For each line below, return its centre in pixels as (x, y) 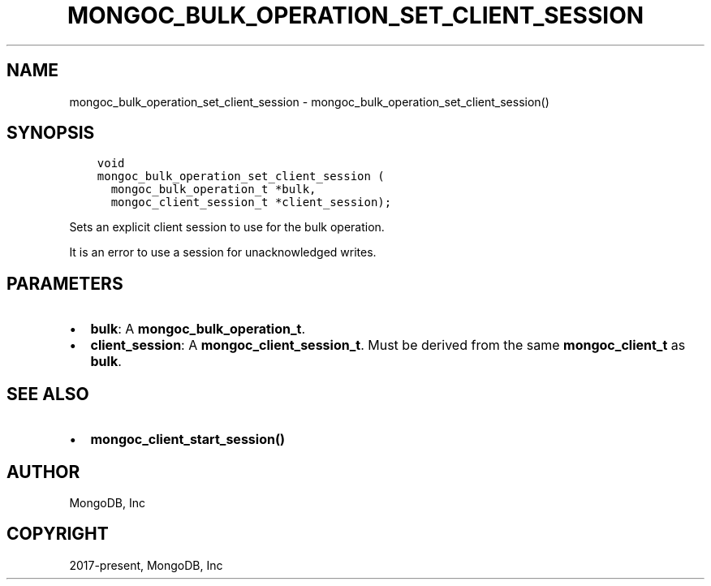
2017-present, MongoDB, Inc (146, 565)
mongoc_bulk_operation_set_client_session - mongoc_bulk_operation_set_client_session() (309, 101)
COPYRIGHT (58, 534)
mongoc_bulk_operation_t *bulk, (213, 190)
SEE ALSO (48, 394)
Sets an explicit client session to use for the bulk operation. (227, 227)
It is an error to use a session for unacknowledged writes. (223, 252)
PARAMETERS (65, 283)
